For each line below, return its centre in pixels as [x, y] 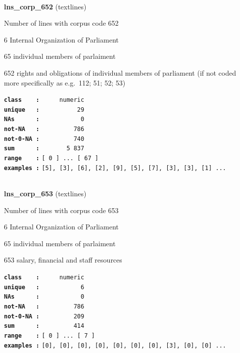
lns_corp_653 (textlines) [45, 193]
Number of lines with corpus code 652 [61, 23]
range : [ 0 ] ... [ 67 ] [51, 158]
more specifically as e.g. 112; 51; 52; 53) [65, 82]
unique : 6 [44, 287]
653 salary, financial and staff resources [63, 260]
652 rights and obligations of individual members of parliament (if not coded [120, 72]
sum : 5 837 [44, 149]
